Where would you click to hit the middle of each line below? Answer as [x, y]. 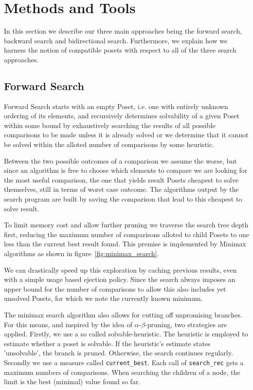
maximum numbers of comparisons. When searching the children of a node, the [122, 372]
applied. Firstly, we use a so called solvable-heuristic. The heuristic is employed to [126, 334]
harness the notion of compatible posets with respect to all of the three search [120, 50]
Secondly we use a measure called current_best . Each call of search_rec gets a [124, 362]
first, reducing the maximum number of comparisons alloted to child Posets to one [126, 234]
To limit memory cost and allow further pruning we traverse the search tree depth [126, 225]
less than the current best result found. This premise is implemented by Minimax [125, 244]
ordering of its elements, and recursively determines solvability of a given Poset [122, 116]
